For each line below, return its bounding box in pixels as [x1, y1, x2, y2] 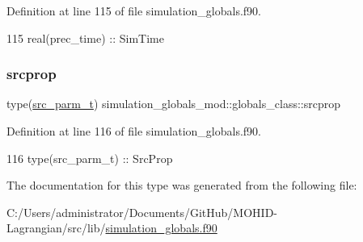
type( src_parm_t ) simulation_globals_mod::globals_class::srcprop [6, 95, 340, 112]
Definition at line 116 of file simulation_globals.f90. [6, 123, 261, 139]
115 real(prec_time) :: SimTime [6, 29, 164, 46]
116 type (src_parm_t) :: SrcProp [6, 149, 173, 166]
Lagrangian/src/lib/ [6, 219, 106, 236]
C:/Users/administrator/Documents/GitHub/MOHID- [6, 203, 277, 220]
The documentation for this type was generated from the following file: [6, 177, 357, 194]
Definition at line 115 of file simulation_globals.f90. [6, 2, 261, 19]
